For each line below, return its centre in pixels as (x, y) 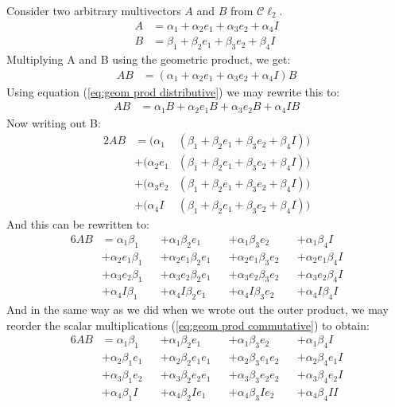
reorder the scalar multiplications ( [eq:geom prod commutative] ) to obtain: (188, 325)
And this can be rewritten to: (78, 224)
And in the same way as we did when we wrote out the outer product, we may (197, 309)
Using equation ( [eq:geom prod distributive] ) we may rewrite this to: (173, 91)
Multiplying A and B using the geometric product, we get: (149, 59)
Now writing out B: (54, 122)
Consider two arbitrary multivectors (94, 10)
